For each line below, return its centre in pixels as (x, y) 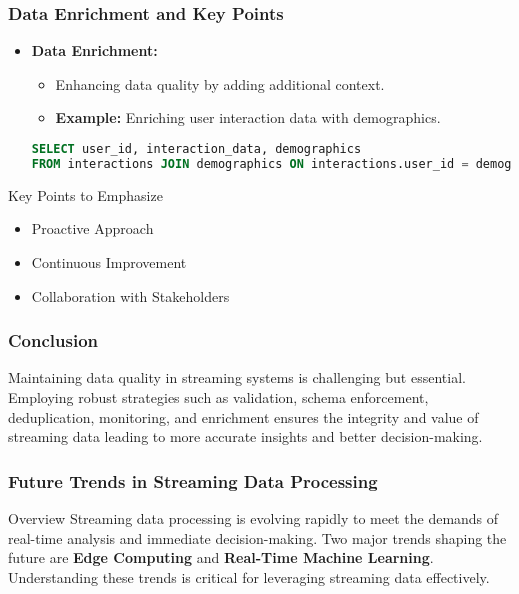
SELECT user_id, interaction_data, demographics (196, 149)
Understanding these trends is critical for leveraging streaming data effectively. (249, 576)
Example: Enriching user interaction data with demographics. (248, 117)
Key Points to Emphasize (85, 194)
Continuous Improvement (109, 261)
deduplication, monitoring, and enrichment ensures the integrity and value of (243, 416)
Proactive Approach (92, 228)
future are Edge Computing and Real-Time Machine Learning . (221, 557)
